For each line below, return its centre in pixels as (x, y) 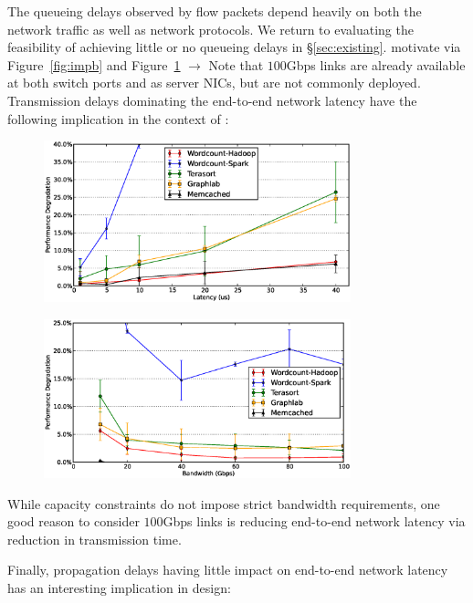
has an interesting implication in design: (119, 587)
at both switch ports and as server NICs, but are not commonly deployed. (214, 83)
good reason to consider (74, 521)
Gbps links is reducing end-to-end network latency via (314, 521)
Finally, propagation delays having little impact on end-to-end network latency (228, 570)
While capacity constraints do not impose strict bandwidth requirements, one (224, 503)
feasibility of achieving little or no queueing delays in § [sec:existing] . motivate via (234, 47)
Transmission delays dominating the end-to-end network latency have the (212, 100)
